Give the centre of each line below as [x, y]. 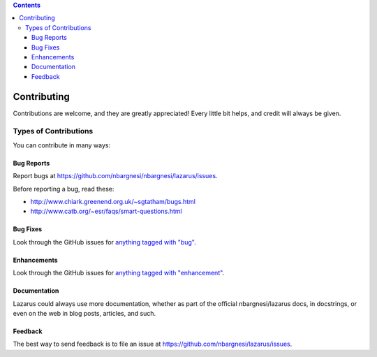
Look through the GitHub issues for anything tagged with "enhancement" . [119, 273]
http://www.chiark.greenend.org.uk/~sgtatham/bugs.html [113, 201]
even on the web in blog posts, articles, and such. [84, 313]
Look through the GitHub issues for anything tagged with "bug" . [104, 242]
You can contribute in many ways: [62, 145]
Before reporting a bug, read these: [64, 189]
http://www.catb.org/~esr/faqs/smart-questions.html [106, 211]
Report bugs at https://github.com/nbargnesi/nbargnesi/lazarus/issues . [115, 176]
